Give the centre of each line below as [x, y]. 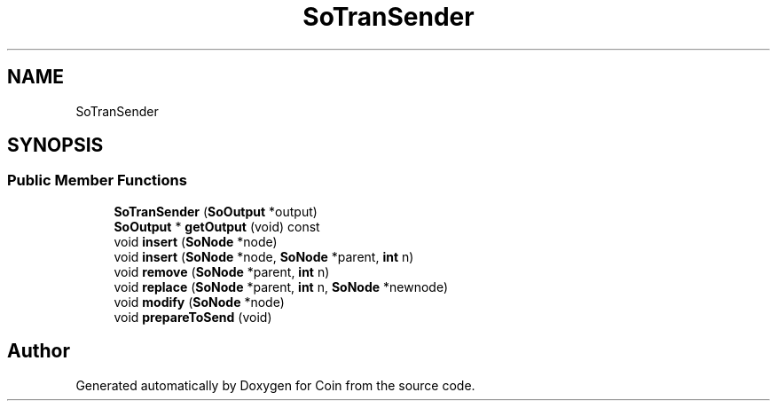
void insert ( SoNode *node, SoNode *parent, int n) [264, 256]
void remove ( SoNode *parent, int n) [222, 271]
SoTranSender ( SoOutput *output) [216, 211]
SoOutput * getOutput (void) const [217, 226]
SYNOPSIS [55, 145]
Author [39, 351]
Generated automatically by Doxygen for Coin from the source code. [275, 385]
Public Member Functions [97, 180]
